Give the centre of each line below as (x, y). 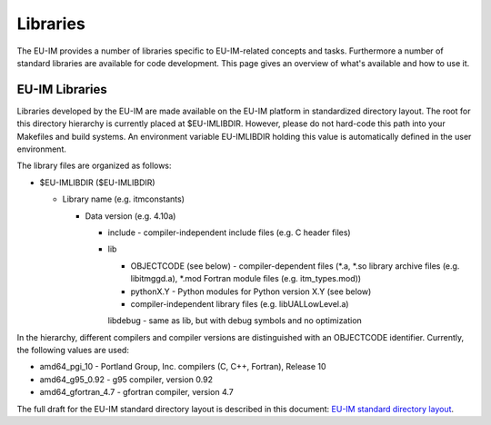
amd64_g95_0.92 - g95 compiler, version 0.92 (126, 379)
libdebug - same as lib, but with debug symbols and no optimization (235, 321)
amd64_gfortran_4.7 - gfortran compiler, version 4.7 (136, 392)
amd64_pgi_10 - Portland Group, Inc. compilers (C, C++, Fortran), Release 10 (183, 367)
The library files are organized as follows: (94, 166)
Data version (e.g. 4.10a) (130, 216)
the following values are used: (73, 351)
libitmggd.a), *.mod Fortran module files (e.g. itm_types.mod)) (246, 279)
